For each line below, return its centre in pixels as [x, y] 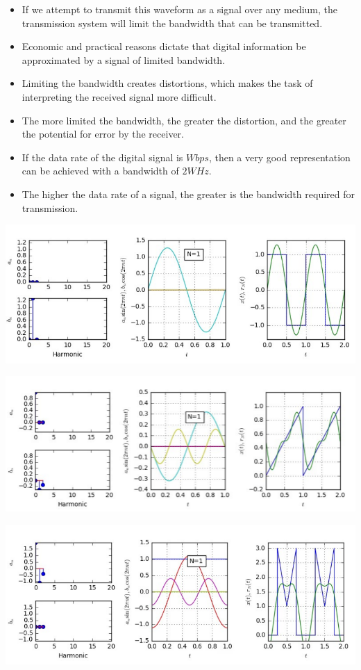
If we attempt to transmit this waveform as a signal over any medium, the [179, 9]
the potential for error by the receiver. [103, 134]
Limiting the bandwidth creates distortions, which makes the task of [167, 83]
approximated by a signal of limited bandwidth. [124, 59]
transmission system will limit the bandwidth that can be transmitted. [172, 23]
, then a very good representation [279, 157]
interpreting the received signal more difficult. [119, 96]
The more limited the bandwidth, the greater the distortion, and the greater [184, 120]
